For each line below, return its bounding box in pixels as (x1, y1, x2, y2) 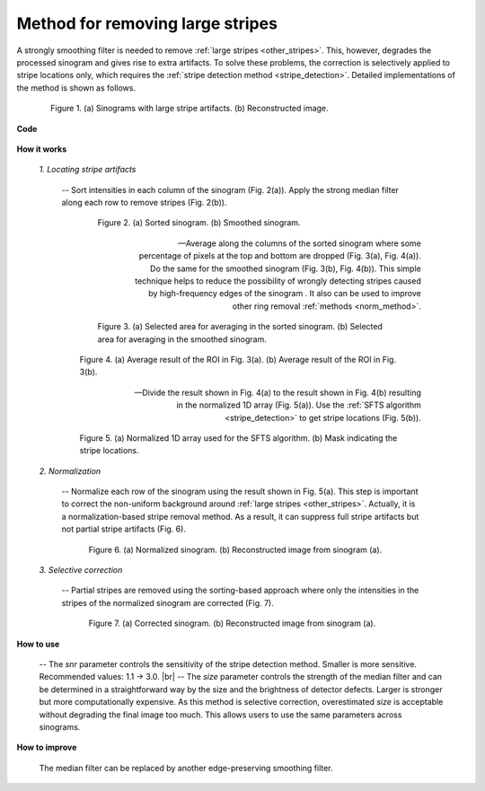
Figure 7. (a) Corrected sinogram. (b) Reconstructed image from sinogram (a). (88, 618, 376, 628)
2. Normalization (39, 465, 101, 476)
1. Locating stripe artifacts (39, 164, 137, 175)
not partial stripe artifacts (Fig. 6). (61, 523, 186, 534)
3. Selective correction (39, 565, 123, 576)
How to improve (16, 742, 77, 753)
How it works (16, 144, 67, 154)
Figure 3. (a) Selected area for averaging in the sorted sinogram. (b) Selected (97, 321, 384, 332)
